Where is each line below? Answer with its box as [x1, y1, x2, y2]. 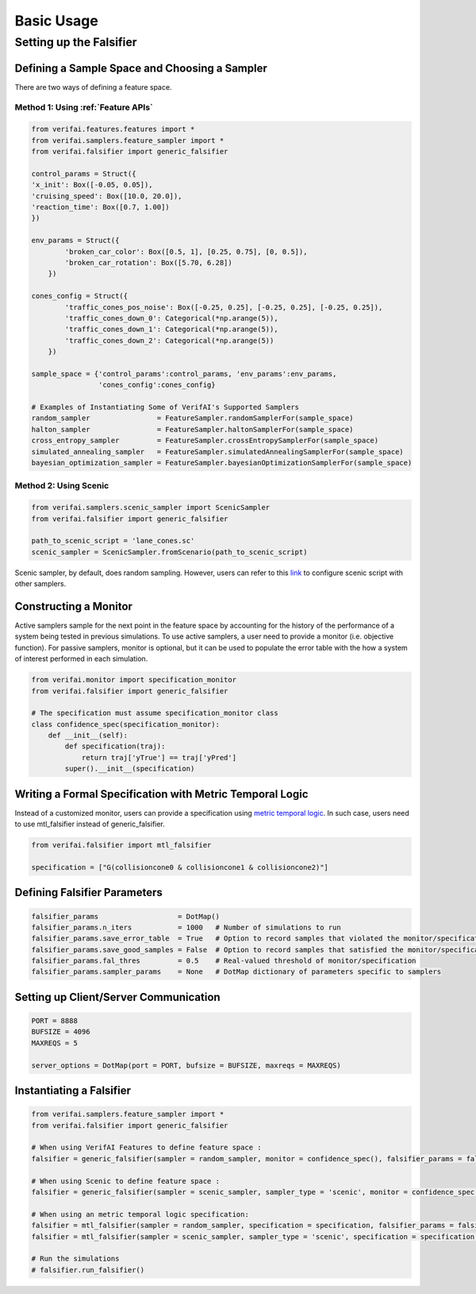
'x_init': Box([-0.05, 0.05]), [31, 180, 154, 190]
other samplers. [14, 579, 67, 589]
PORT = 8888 [31, 1017, 79, 1026]
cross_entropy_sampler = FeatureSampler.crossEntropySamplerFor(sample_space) [31, 436, 379, 445]
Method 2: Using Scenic [14, 481, 109, 492]
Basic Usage [14, 12, 98, 29]
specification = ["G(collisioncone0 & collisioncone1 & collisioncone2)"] [31, 863, 329, 871]
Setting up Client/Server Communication [14, 990, 221, 1004]
